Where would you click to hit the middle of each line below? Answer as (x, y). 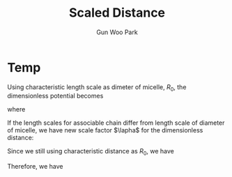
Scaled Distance (117, 13)
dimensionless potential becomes (55, 96)
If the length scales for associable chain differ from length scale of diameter (116, 123)
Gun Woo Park (117, 32)
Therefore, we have (36, 167)
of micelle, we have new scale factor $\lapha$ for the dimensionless (105, 130)
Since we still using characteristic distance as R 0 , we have (91, 152)
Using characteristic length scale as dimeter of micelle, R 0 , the (97, 87)
